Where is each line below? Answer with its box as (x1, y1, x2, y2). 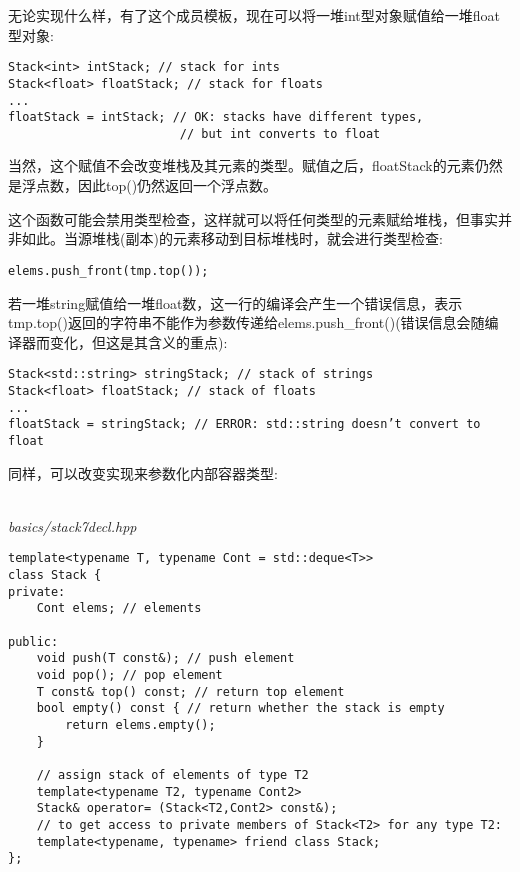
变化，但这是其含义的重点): (49, 331, 228, 352)
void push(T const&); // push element (36, 651, 295, 666)
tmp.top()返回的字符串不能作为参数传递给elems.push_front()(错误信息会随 (8, 312, 485, 333)
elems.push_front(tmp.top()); (8, 263, 209, 278)
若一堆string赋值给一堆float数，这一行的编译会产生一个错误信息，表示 (8, 292, 463, 313)
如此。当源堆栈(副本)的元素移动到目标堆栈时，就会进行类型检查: (21, 228, 443, 249)
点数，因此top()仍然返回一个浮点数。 (35, 175, 278, 196)
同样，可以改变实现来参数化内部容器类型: (8, 462, 278, 483)
